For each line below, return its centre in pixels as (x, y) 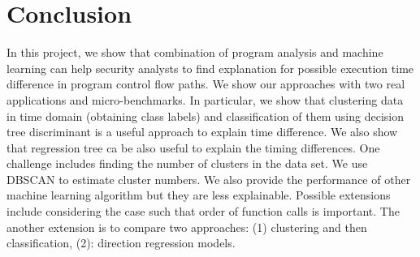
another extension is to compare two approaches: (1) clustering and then (187, 227)
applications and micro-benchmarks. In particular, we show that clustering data (205, 99)
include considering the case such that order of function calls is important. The (203, 211)
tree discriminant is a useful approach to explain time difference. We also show (202, 132)
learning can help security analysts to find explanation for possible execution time (210, 68)
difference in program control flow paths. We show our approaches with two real (206, 84)
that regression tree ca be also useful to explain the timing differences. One (193, 147)
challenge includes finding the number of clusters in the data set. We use (187, 163)
